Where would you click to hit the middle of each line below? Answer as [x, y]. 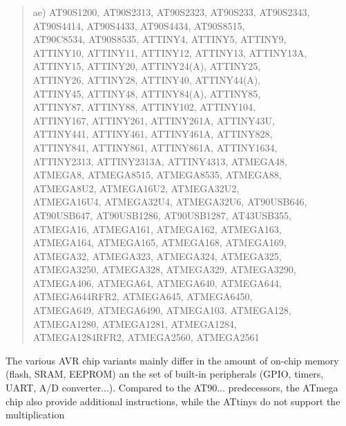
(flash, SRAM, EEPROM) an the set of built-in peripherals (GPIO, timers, [165, 374]
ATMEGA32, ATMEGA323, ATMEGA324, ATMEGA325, [157, 256]
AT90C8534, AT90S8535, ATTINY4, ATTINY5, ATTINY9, [160, 39]
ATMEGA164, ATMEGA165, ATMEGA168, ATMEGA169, [160, 242]
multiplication [35, 415]
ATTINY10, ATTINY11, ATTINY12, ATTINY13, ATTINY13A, [170, 52]
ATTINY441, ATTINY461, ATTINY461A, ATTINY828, [153, 134]
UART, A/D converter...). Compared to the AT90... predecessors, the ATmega [172, 388]
